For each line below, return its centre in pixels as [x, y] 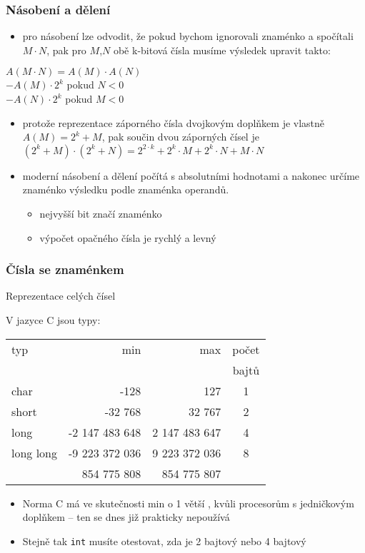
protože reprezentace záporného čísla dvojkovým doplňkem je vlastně [174, 122]
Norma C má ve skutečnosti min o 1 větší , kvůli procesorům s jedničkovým [188, 503]
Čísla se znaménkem [65, 269]
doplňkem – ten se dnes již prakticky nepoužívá [126, 517]
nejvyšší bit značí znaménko [101, 213]
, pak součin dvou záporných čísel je [180, 137]
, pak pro [66, 50]
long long [35, 452]
